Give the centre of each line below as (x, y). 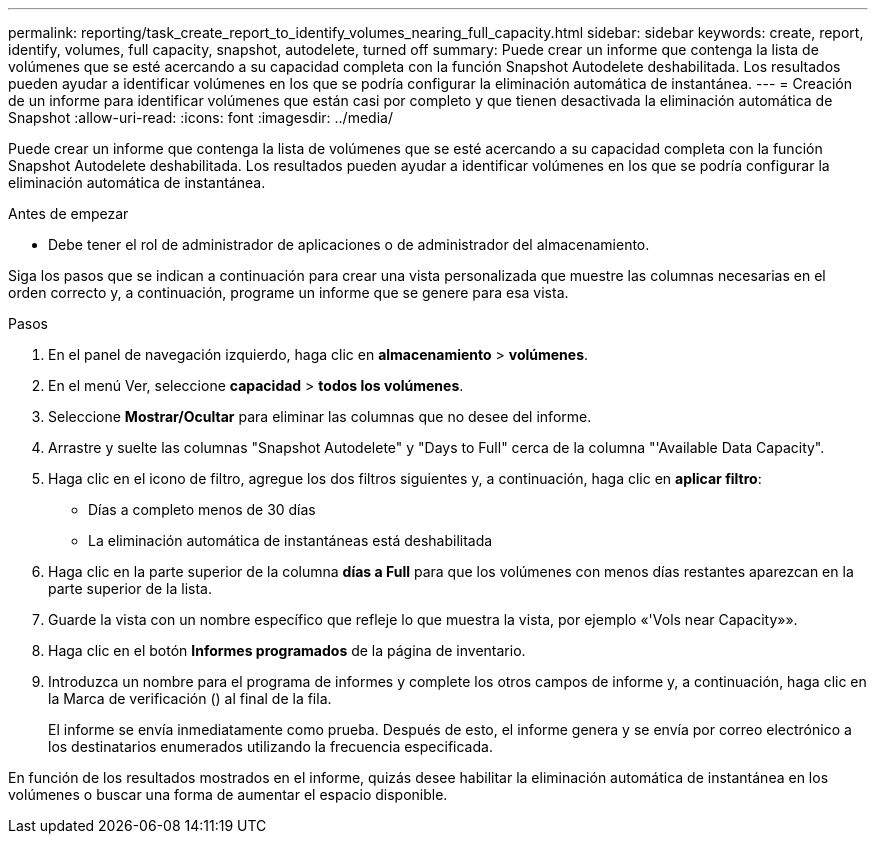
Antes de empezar (68, 213)
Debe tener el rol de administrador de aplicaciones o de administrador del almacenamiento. (349, 244)
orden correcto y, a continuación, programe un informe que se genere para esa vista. (288, 292)
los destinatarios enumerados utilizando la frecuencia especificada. (270, 746)
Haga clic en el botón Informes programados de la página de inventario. (287, 650)
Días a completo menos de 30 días (202, 509)
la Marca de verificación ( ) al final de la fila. (190, 698)
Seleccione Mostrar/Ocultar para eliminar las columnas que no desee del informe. (320, 416)
